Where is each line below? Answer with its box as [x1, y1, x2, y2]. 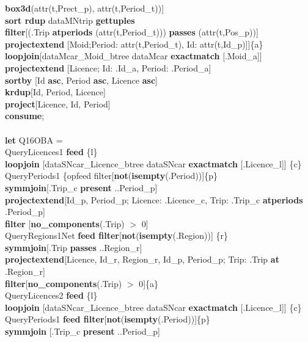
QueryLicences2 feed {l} [5, 289, 98, 302]
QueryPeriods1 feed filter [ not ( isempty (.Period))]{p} [5, 313, 210, 326]
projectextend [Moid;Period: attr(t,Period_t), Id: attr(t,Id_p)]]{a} [5, 37, 263, 50]
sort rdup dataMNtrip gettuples [5, 13, 135, 26]
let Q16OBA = [5, 133, 63, 146]
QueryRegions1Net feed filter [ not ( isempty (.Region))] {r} [5, 229, 228, 242]
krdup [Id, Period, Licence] [5, 85, 106, 98]
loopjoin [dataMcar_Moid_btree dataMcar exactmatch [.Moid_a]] [5, 49, 262, 62]
